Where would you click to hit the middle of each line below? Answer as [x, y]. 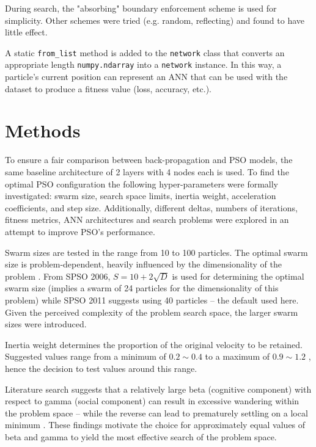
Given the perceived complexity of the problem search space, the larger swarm [152, 312]
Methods [43, 130]
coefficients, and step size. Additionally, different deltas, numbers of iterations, [151, 207]
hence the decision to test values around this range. [101, 368]
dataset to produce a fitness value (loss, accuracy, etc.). [108, 88]
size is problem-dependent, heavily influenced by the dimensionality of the [143, 264]
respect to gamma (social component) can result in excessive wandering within [152, 401]
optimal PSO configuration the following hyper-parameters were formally [141, 184]
